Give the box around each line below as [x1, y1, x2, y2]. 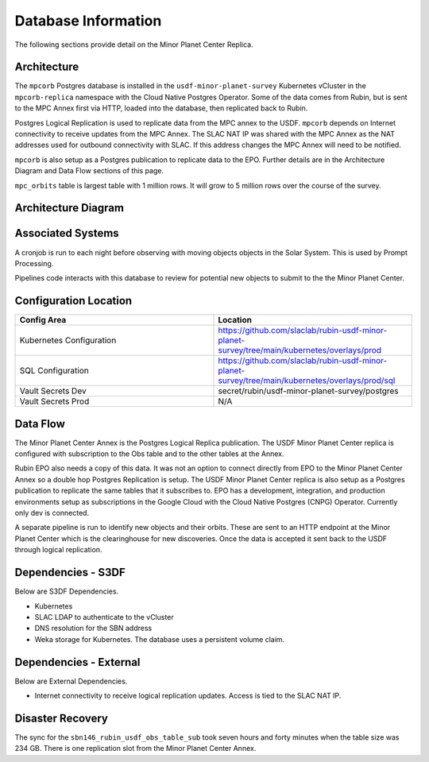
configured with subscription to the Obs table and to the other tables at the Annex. [14, 449, 284, 458]
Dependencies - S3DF [14, 566, 126, 579]
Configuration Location [14, 294, 133, 308]
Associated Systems [14, 226, 119, 240]
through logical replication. [14, 545, 102, 555]
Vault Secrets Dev [19, 385, 87, 396]
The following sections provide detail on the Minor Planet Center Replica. [14, 40, 253, 49]
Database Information [14, 12, 162, 29]
